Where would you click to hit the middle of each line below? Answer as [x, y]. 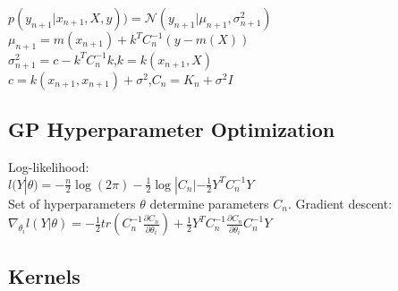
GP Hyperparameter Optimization [172, 129]
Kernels [44, 275]
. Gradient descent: [340, 203]
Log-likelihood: [49, 167]
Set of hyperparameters [72, 203]
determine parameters [209, 203]
